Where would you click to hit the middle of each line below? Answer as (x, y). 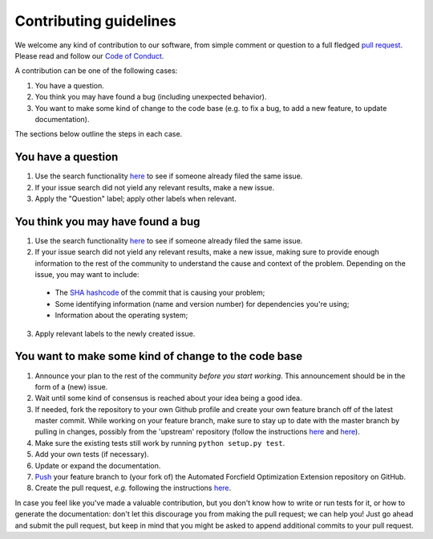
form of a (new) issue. (71, 386)
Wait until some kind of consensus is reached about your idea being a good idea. (168, 398)
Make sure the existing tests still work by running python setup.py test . (160, 443)
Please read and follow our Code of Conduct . (89, 55)
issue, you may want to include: (87, 275)
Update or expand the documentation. (98, 465)
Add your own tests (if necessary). (92, 455)
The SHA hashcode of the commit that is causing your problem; (160, 292)
